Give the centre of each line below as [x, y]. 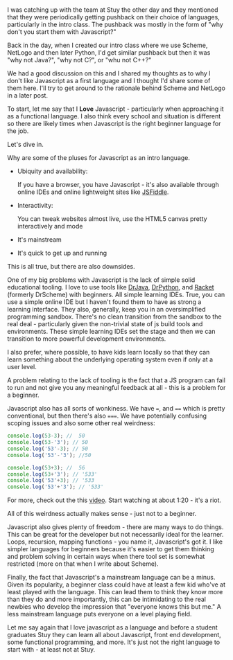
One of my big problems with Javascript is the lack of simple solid [101, 280]
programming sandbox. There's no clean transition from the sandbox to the [114, 316]
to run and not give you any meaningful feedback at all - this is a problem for [116, 388]
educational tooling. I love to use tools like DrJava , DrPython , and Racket [111, 287]
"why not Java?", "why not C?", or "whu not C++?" [79, 60]
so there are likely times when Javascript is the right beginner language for [114, 124]
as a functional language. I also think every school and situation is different [114, 116]
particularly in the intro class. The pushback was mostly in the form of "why [115, 25]
